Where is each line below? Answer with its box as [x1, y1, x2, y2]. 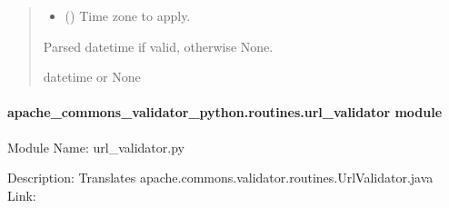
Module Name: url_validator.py [7, 137, 185, 156]
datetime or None [43, 67, 141, 86]
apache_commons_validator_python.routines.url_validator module [7, 103, 443, 122]
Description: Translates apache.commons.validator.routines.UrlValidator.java [7, 168, 434, 187]
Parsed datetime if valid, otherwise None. [43, 36, 274, 55]
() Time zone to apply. [65, 6, 191, 25]
